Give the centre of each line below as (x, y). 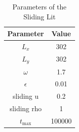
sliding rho (26, 108)
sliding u (26, 96)
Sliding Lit (39, 16)
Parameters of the (39, 6)
